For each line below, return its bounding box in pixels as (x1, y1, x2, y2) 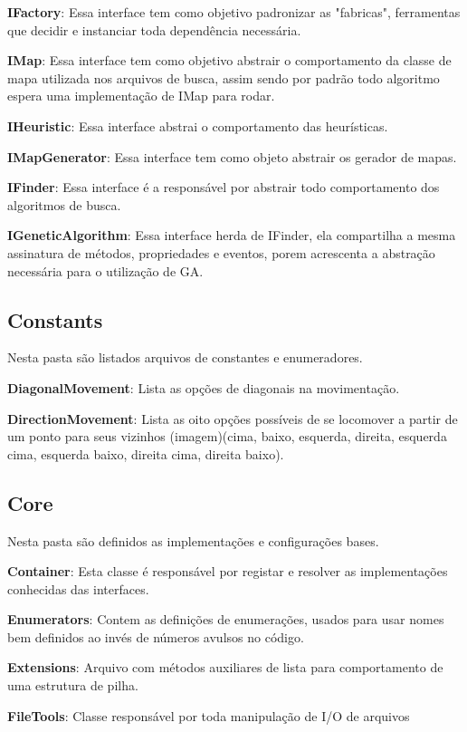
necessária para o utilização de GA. (7, 261, 204, 280)
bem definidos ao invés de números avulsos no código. (7, 627, 304, 646)
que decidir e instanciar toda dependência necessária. (7, 20, 301, 39)
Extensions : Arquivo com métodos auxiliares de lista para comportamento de (7, 658, 443, 677)
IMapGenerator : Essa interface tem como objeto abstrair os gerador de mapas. (7, 147, 457, 166)
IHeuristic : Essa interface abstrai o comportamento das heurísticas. (7, 116, 388, 135)
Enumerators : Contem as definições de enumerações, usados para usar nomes (7, 610, 444, 629)
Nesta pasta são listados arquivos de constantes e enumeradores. (7, 348, 363, 367)
